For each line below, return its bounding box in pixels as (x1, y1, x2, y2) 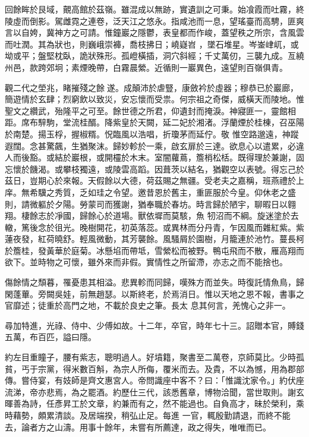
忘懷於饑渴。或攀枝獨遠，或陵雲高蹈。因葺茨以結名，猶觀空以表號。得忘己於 (5, 162, 304, 175)
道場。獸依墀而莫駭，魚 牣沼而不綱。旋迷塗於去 (112, 209, 299, 222)
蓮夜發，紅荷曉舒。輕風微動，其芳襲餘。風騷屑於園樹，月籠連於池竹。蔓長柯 (5, 232, 304, 245)
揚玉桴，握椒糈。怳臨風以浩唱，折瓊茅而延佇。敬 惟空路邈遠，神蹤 (37, 127, 299, 140)
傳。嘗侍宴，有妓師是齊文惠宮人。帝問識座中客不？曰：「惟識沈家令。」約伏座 (5, 374, 304, 386)
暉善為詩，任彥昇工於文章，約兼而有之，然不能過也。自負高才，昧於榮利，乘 (5, 397, 304, 410)
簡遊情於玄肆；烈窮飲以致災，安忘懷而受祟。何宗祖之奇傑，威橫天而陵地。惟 (5, 93, 304, 105)
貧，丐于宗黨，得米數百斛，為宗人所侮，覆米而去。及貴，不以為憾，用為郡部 (5, 362, 304, 375)
